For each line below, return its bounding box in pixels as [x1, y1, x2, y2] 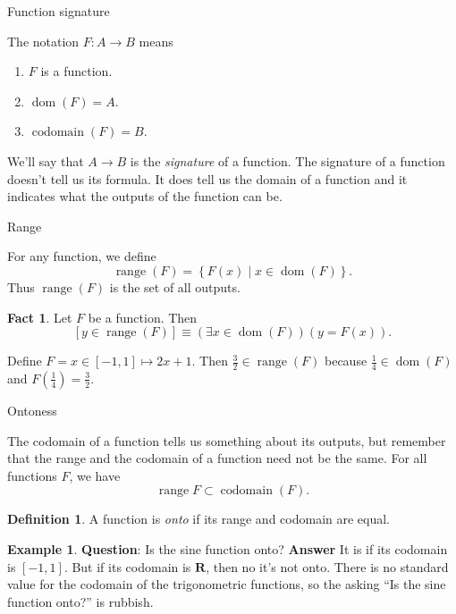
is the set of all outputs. [109, 277, 241, 296]
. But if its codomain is [63, 557, 191, 576]
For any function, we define [7, 247, 156, 265]
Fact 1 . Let [7, 307, 72, 326]
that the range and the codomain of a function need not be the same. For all [7, 449, 427, 467]
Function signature [7, 2, 110, 20]
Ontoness [7, 400, 57, 419]
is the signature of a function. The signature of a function [130, 151, 445, 170]
